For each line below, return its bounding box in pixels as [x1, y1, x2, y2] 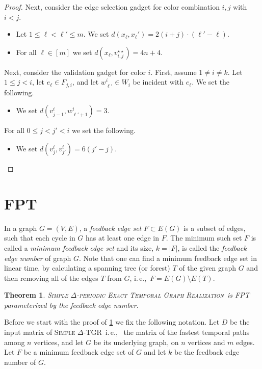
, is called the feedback [177, 242, 247, 253]
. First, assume [150, 66, 197, 77]
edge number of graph [4, 252, 71, 263]
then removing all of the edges [4, 272, 98, 283]
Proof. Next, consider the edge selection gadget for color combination [4, 2, 220, 12]
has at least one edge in [86, 232, 160, 243]
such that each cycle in [4, 232, 75, 243]
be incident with [133, 76, 184, 87]
